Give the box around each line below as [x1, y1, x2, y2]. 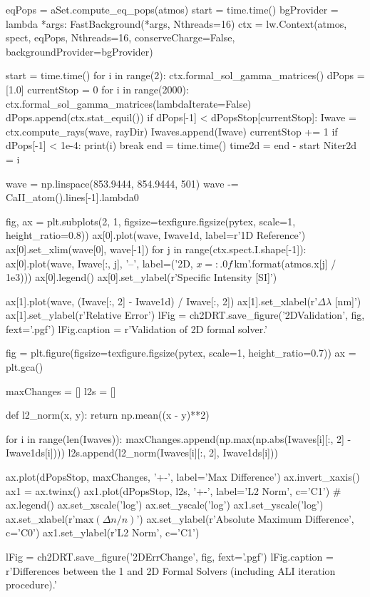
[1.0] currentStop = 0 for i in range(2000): [6, 81, 189, 96]
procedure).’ [6, 577, 57, 592]
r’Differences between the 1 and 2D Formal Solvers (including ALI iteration [6, 563, 336, 578]
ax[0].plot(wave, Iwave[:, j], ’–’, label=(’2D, [6, 255, 193, 270]
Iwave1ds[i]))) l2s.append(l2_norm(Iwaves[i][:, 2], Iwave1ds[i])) [6, 445, 278, 460]
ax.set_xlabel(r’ [6, 511, 76, 526]
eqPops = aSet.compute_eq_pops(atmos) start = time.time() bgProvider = [6, 2, 339, 16]
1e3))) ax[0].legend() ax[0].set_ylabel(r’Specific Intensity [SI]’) [6, 270, 277, 285]
